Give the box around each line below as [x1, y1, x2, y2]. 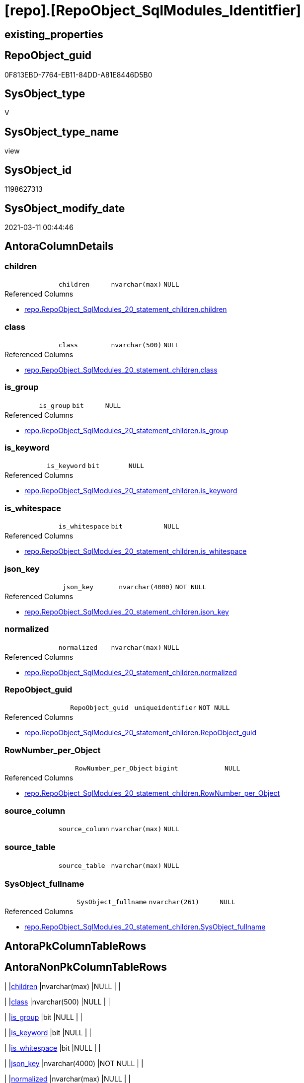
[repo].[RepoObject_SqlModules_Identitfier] [4, 2, 302, 19]
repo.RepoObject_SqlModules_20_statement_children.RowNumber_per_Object [24, 789, 280, 798]
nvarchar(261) [149, 898, 200, 906]
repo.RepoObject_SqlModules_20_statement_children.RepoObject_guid [24, 728, 257, 737]
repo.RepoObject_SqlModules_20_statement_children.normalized [24, 668, 237, 677]
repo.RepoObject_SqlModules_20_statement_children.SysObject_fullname [24, 923, 266, 931]
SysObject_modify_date [4, 202, 125, 215]
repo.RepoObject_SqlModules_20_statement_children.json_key [24, 607, 229, 616]
